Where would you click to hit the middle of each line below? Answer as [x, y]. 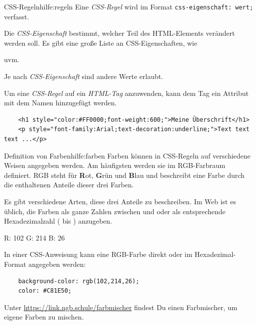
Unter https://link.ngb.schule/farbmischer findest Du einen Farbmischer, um [121, 307]
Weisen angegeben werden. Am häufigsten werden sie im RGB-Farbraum [115, 165]
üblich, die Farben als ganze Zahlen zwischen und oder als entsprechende [115, 211]
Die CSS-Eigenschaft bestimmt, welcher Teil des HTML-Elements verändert [120, 33]
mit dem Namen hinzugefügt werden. [60, 103]
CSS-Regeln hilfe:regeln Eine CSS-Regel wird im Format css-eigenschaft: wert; [129, 6]
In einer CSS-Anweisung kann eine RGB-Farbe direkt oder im [98, 254]
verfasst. [17, 16]
